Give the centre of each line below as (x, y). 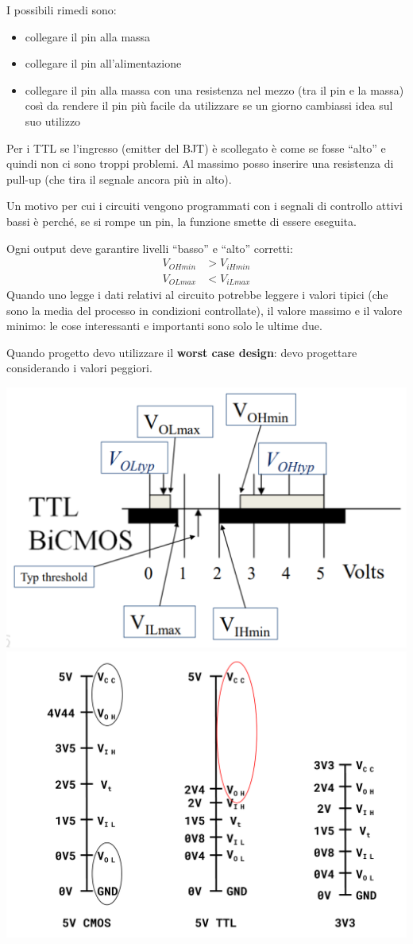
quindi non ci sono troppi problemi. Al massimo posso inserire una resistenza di (200, 163)
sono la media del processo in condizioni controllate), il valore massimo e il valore (205, 310)
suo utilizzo (53, 120)
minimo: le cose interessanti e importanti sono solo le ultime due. (164, 326)
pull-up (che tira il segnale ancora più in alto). (119, 179)
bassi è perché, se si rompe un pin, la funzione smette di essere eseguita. (181, 221)
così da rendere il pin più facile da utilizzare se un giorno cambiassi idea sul (209, 105)
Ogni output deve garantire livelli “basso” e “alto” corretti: (150, 248)
